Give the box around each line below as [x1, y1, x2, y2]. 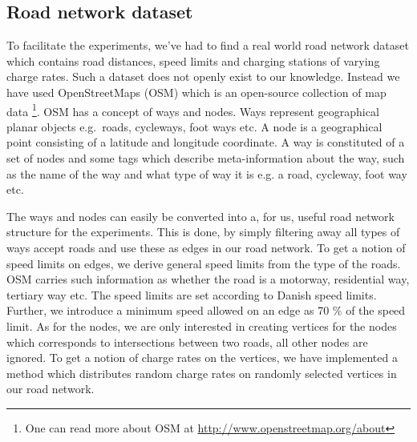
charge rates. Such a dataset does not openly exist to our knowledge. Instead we [6, 68, 400, 85]
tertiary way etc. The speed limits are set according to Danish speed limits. [6, 286, 377, 303]
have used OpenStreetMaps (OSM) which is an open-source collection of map [6, 83, 387, 100]
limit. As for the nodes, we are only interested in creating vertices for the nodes [6, 317, 397, 334]
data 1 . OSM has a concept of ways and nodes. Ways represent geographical [6, 100, 379, 119]
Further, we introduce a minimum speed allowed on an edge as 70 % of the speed [6, 302, 406, 319]
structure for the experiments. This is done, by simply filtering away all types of [6, 223, 400, 240]
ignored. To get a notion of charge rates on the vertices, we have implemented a [6, 349, 398, 366]
